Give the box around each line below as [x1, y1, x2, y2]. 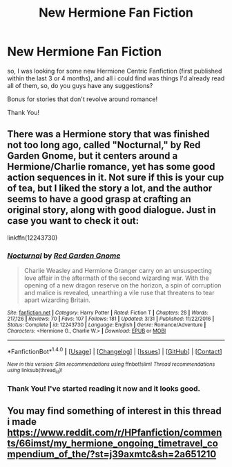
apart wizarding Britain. [23, 296, 91, 304]
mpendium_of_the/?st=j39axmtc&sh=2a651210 [7, 448, 217, 460]
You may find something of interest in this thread [7, 405, 222, 417]
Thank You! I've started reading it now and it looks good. [7, 383, 200, 393]
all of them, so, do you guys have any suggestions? [7, 81, 153, 89]
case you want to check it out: [7, 215, 139, 227]
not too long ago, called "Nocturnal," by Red [7, 139, 201, 151]
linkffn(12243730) [7, 233, 58, 242]
